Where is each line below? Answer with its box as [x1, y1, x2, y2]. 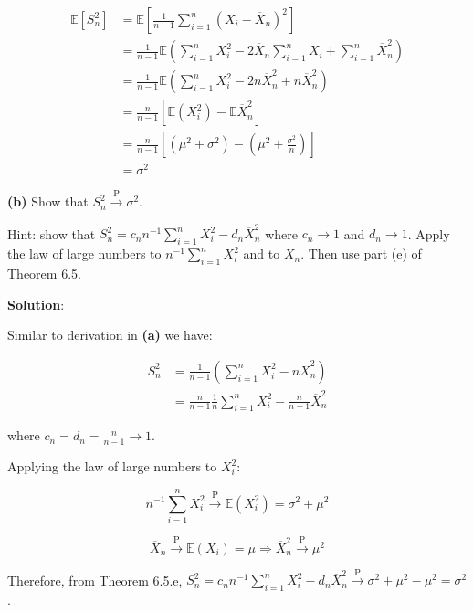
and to [243, 244, 280, 263]
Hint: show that [7, 224, 96, 243]
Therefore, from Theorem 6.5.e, [7, 570, 183, 589]
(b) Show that [7, 192, 89, 211]
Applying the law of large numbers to [7, 457, 217, 476]
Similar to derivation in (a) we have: [7, 325, 213, 344]
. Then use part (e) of [300, 244, 422, 263]
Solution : [7, 294, 65, 313]
